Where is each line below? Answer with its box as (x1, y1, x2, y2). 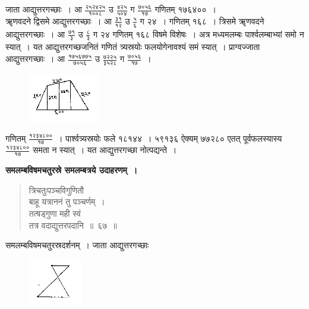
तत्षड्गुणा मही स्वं (29, 207, 81, 219)
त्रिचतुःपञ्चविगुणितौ (29, 183, 84, 196)
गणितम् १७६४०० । (154, 3, 216, 15)
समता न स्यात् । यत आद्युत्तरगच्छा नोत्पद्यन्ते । (33, 143, 177, 156)
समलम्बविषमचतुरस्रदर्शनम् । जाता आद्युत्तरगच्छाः (5, 239, 149, 251)
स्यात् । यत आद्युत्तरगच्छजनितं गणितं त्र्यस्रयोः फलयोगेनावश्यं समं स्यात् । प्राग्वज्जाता (5, 40, 260, 53)
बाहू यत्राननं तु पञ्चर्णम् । (29, 195, 105, 208)
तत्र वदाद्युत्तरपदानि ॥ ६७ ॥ (29, 219, 117, 231)
